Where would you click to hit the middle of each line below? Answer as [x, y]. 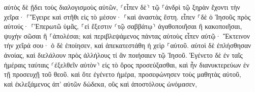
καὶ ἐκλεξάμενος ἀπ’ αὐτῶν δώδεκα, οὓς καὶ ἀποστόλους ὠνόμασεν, [100, 83]
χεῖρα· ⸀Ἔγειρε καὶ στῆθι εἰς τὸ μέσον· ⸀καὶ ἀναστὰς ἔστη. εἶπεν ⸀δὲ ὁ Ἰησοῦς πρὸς [127, 16]
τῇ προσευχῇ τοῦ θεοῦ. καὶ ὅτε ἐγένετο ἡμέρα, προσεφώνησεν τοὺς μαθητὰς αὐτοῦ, [123, 74]
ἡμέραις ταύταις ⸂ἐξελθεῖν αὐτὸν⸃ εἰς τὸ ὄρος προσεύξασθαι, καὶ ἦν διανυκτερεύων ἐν [127, 64]
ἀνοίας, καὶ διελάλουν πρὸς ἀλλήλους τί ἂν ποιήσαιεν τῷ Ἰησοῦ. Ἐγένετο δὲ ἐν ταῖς [123, 55]
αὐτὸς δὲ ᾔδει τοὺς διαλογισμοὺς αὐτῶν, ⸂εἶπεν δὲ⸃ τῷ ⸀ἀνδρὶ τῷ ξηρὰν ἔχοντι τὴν [122, 7]
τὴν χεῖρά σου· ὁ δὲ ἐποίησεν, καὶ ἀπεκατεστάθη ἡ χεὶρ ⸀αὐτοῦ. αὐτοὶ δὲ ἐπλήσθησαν [127, 45]
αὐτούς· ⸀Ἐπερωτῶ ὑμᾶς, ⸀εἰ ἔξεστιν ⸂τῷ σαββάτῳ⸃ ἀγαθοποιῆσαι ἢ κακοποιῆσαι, [123, 26]
